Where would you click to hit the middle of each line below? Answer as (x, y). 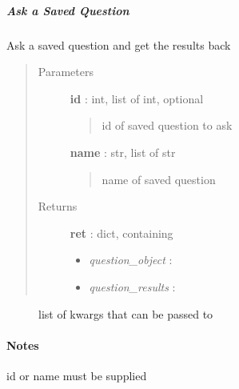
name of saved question (159, 179)
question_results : (132, 286)
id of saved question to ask (167, 125)
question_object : (131, 260)
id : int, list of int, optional (137, 98)
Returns (58, 206)
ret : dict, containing (121, 233)
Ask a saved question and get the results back (119, 44)
